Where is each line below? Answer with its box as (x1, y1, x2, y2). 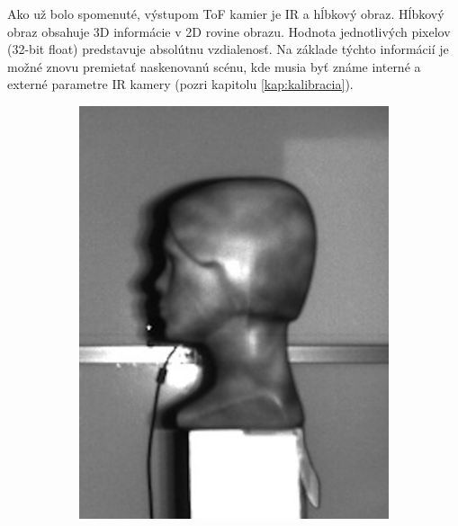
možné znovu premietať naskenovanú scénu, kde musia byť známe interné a (7, 57, 421, 76)
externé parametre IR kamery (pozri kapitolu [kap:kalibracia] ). (7, 75, 354, 94)
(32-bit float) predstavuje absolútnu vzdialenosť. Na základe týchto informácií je (7, 40, 449, 58)
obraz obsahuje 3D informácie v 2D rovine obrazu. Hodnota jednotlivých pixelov (7, 22, 451, 40)
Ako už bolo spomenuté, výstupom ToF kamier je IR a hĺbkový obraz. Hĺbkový (7, 4, 445, 22)
